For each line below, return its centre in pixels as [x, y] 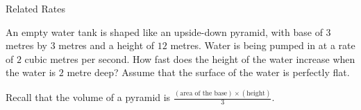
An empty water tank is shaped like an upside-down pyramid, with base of [164, 31]
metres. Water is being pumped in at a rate [263, 45]
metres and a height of [107, 45]
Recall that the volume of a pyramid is [88, 97]
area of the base [204, 93]
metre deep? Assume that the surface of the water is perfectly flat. [208, 72]
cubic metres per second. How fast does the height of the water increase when [190, 58]
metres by [26, 45]
